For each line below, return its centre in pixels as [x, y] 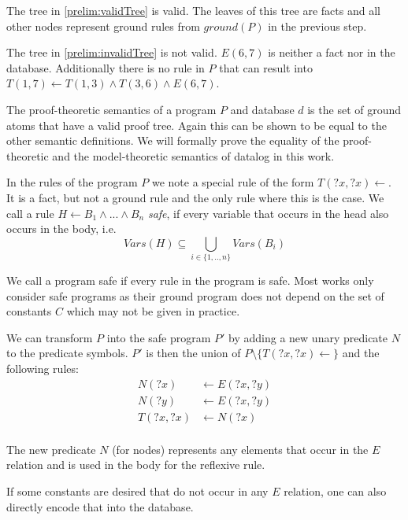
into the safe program [159, 337]
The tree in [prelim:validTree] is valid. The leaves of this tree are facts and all [193, 10]
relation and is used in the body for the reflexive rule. [136, 465]
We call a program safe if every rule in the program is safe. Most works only [190, 280]
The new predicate [51, 449]
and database [262, 109]
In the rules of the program [72, 182]
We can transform [50, 337]
